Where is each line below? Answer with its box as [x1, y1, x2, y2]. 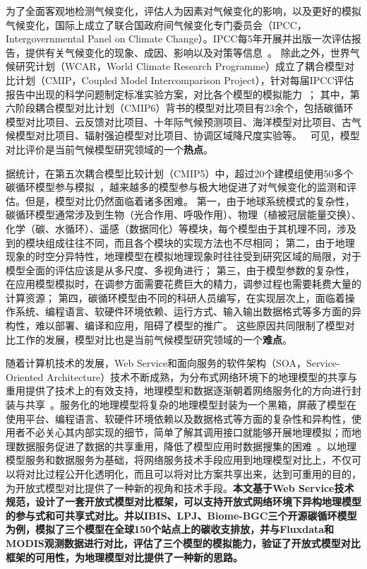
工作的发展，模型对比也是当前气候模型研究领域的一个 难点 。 [15, 332, 292, 346]
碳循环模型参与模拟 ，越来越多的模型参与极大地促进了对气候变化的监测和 [6, 180, 347, 194]
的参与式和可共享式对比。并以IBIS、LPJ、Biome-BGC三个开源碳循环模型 [6, 508, 357, 522]
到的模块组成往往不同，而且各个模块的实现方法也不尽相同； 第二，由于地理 [6, 235, 355, 250]
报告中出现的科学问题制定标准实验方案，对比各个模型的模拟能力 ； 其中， [6, 86, 350, 101]
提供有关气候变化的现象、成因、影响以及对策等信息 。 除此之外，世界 [25, 45, 350, 59]
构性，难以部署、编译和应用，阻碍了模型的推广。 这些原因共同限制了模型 [6, 318, 345, 333]
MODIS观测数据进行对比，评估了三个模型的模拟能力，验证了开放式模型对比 [6, 535, 361, 550]
